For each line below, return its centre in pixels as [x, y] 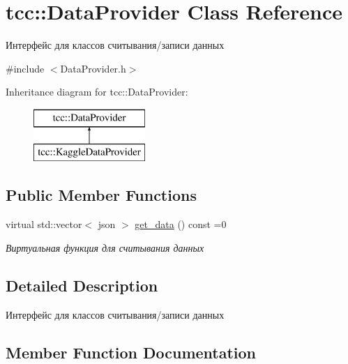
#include [25, 68]
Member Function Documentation [131, 352]
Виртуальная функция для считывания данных [105, 247]
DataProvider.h [93, 68]
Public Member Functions [101, 195]
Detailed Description [82, 285]
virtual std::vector [44, 224]
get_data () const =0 [181, 224]
